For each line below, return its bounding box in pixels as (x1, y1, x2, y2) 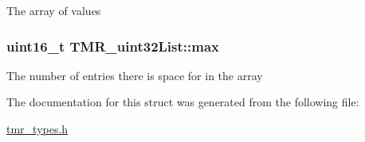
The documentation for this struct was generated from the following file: (6, 94, 359, 110)
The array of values (6, 2, 101, 18)
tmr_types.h (6, 121, 69, 136)
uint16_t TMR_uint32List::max (6, 36, 220, 56)
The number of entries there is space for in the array (6, 67, 263, 83)
